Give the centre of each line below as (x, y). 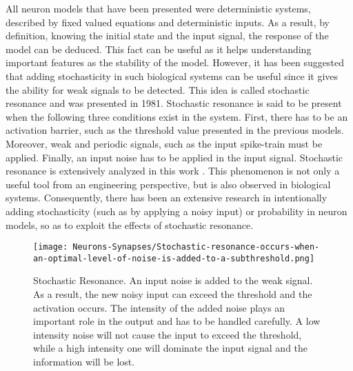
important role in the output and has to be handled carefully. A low (177, 321)
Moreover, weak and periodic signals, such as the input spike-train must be (164, 143)
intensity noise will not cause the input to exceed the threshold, (168, 334)
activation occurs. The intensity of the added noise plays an (159, 307)
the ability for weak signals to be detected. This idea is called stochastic (158, 89)
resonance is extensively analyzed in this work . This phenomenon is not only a (173, 171)
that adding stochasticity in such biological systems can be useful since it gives (172, 76)
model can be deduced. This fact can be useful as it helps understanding (159, 49)
